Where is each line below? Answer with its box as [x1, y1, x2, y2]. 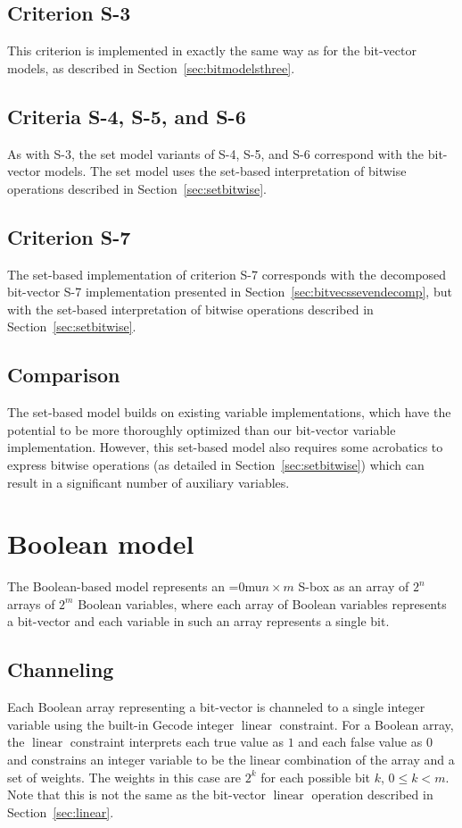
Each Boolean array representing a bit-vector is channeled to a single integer [7, 698, 425, 716]
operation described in [311, 785, 433, 804]
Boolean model [7, 525, 194, 562]
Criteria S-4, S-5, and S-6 [7, 102, 246, 130]
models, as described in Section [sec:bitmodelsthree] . [7, 58, 295, 77]
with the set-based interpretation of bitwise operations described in [7, 299, 374, 318]
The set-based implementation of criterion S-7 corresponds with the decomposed [7, 264, 447, 283]
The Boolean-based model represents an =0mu [7, 577, 262, 596]
